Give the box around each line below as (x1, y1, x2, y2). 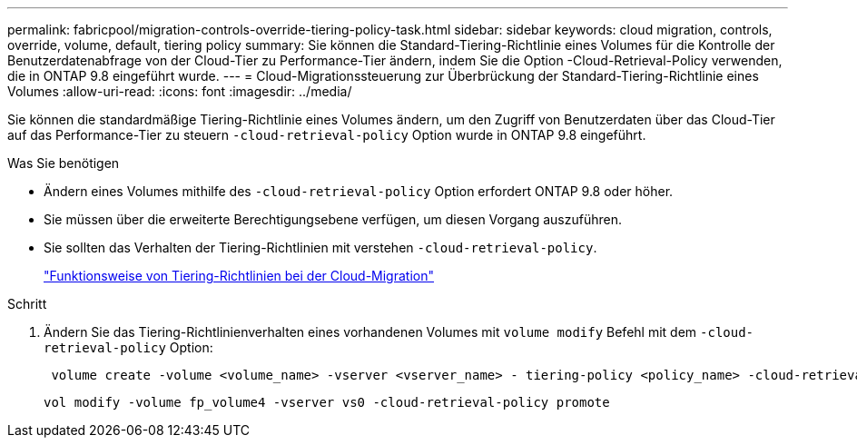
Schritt (7, 296, 47, 311)
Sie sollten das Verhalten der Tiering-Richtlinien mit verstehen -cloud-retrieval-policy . (44, 240, 597, 255)
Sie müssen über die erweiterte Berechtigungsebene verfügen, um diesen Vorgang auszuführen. (44, 212, 623, 227)
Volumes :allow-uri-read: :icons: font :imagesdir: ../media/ (7, 84, 352, 99)
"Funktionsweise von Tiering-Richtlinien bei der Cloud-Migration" (44, 268, 434, 283)
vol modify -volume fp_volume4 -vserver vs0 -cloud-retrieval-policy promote (44, 395, 610, 410)
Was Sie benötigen (7, 155, 120, 171)
